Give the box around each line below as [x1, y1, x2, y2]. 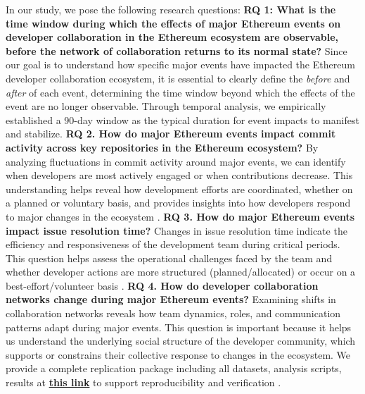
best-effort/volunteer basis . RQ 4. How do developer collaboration [6, 278, 319, 293]
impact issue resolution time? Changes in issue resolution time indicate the [6, 223, 347, 238]
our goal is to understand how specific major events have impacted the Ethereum [6, 57, 355, 72]
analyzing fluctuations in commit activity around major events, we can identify [6, 154, 346, 168]
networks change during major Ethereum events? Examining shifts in [6, 292, 336, 307]
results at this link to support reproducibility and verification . [6, 375, 281, 390]
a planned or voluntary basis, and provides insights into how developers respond [6, 195, 351, 210]
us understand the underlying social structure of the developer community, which [6, 333, 356, 348]
